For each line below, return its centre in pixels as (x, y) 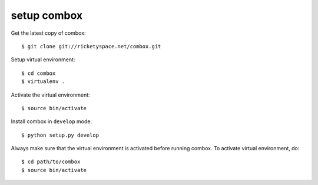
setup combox (47, 15)
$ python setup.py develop (60, 135)
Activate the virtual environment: (51, 95)
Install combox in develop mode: (52, 121)
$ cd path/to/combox (51, 162)
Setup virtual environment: (43, 60)
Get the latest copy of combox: (48, 33)
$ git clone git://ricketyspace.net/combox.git (91, 46)
